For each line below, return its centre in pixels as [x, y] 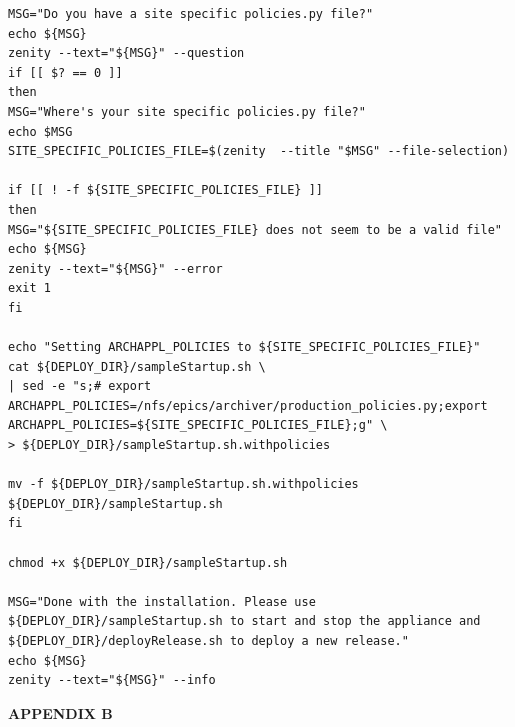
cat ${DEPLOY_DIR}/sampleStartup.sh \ [137, 366]
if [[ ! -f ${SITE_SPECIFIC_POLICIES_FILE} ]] [165, 190]
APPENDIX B [60, 712]
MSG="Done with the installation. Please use [162, 601]
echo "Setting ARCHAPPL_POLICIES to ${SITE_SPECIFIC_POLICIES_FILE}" [244, 347]
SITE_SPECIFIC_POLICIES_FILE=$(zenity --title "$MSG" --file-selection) [259, 151]
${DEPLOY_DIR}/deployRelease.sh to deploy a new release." [208, 641]
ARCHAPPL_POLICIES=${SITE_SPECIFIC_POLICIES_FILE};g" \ [198, 425]
